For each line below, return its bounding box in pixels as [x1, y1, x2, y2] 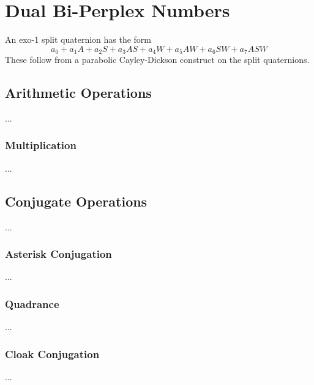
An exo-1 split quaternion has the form [5, 33, 152, 46]
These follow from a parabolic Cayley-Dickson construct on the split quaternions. [5, 53, 310, 66]
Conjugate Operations [5, 191, 148, 210]
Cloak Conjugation [5, 346, 100, 361]
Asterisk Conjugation [5, 246, 112, 262]
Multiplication [5, 137, 77, 153]
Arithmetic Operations [5, 83, 152, 102]
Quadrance [5, 296, 59, 311]
